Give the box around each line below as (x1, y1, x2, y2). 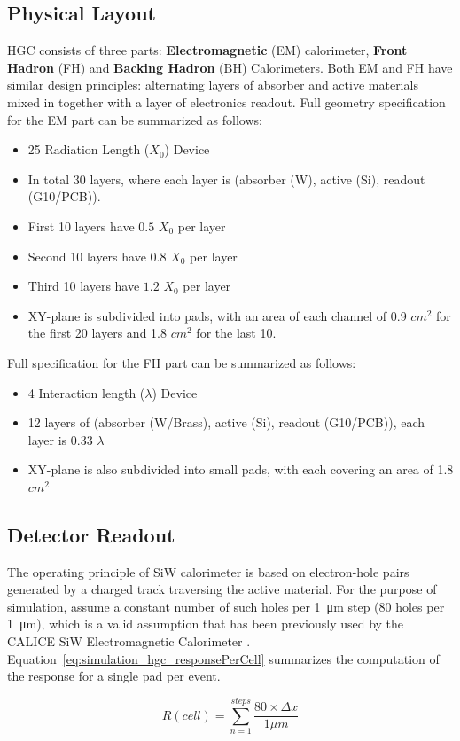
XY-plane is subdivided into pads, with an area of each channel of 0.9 (27, 306, 407, 324)
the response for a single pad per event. (7, 667, 221, 685)
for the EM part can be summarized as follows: (7, 110, 262, 129)
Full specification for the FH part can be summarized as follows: (7, 353, 356, 371)
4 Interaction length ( (27, 383, 145, 402)
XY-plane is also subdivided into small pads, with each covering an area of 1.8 (27, 460, 454, 479)
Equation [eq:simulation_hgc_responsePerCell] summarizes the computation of (7, 649, 440, 667)
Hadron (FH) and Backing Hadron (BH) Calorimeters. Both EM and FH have (7, 58, 453, 76)
